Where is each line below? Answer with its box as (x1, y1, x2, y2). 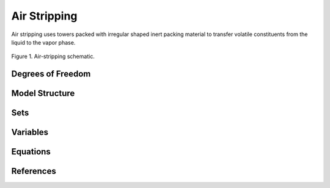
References (11, 166, 56, 176)
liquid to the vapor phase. (11, 38, 76, 46)
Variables (11, 127, 49, 137)
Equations (11, 146, 51, 157)
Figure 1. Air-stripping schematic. (11, 52, 95, 60)
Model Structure (11, 89, 75, 99)
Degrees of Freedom (11, 69, 91, 79)
